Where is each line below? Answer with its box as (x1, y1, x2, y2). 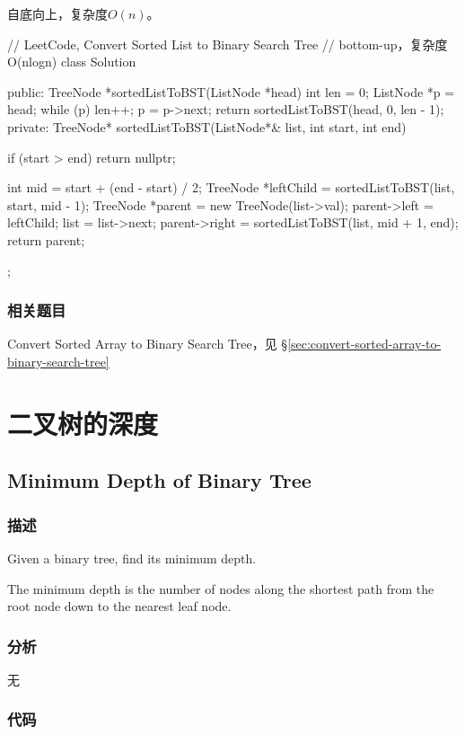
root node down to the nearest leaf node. (7, 597, 232, 615)
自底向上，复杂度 (7, 4, 108, 22)
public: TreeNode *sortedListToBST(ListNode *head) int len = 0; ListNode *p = (7, 82, 455, 101)
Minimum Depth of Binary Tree (7, 466, 311, 494)
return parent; (7, 230, 85, 249)
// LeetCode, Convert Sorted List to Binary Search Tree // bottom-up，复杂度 (7, 34, 448, 53)
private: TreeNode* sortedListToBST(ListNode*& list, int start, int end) (7, 117, 407, 136)
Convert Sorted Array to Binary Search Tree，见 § (7, 334, 288, 353)
